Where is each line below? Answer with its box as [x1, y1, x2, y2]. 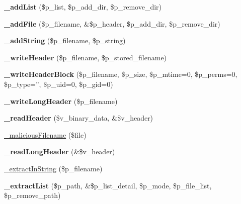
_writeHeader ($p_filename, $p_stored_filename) [4, 52, 167, 62]
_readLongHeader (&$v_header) [4, 146, 115, 157]
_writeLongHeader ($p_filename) [4, 95, 118, 106]
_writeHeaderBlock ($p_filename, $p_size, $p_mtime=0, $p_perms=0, [4, 69, 237, 79]
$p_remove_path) [4, 190, 61, 200]
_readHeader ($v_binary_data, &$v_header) [4, 113, 153, 123]
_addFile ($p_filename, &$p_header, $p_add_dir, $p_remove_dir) [4, 18, 220, 29]
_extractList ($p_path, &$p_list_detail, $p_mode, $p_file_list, [4, 180, 212, 190]
